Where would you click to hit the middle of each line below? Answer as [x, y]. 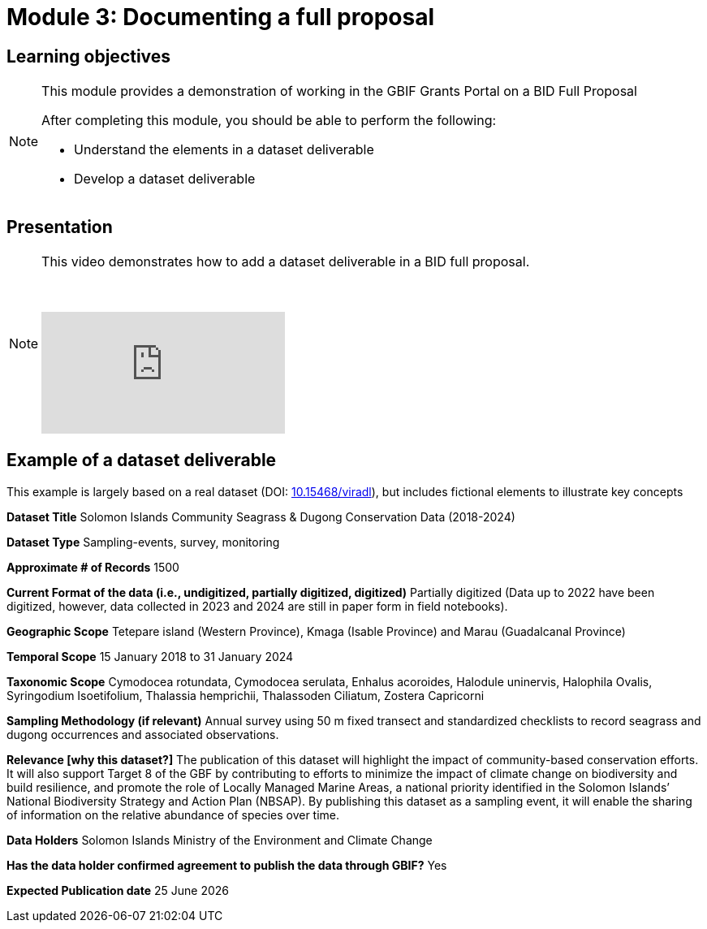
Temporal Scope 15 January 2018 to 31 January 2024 [150, 656]
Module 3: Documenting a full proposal [221, 17]
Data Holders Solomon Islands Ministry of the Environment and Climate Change [220, 840]
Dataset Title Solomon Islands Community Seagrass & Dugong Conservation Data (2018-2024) [261, 516]
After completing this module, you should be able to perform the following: [269, 121]
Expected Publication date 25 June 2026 [118, 890]
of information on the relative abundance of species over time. [173, 814]
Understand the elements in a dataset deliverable [224, 150]
